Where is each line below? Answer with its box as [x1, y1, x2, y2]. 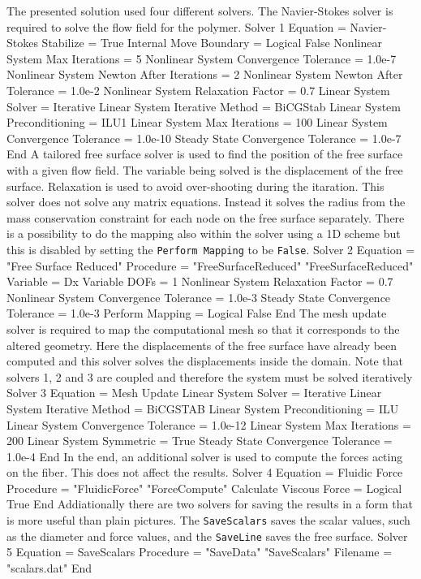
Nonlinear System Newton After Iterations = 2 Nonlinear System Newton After [6, 66, 403, 83]
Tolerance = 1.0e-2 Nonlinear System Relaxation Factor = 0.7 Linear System [6, 81, 390, 98]
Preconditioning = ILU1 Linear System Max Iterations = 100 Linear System [6, 114, 388, 131]
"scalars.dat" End [6, 559, 92, 576]
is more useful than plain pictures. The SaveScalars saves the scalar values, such [6, 512, 410, 529]
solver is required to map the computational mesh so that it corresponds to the [6, 320, 400, 337]
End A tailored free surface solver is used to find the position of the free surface [6, 145, 403, 162]
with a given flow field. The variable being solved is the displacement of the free [6, 161, 403, 178]
